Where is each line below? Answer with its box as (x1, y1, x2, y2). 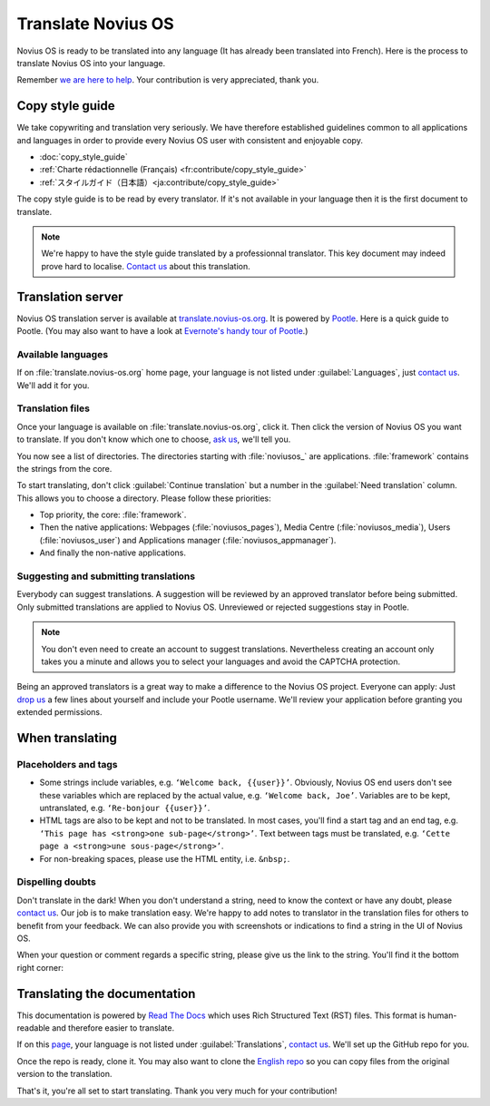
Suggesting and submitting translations (16, 570, 195, 582)
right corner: (16, 962, 64, 973)
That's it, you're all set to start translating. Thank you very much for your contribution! (16, 1085, 338, 1096)
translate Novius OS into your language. (16, 57, 166, 68)
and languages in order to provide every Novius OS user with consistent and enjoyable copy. (16, 134, 363, 145)
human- (427, 1010, 457, 1021)
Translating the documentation (16, 985, 196, 1002)
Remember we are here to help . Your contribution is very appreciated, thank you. (16, 74, 319, 85)
